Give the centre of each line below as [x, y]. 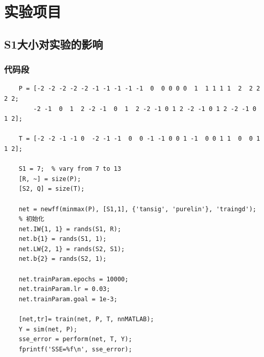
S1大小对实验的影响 [54, 44]
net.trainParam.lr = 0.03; [64, 289]
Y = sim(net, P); [48, 329]
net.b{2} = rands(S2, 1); [63, 259]
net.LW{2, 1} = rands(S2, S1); [72, 249]
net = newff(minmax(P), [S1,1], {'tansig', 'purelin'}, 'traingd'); [137, 209]
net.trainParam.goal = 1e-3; [68, 299]
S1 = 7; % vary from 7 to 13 [70, 169]
